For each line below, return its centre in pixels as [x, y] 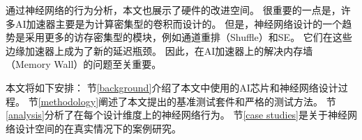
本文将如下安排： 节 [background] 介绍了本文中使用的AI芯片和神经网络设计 [172, 87]
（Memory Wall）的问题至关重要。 [84, 64]
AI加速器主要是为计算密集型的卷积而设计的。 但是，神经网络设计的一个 [179, 23]
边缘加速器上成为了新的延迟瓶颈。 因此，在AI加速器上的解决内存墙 [159, 50]
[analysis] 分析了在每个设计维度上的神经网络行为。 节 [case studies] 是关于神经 [177, 115]
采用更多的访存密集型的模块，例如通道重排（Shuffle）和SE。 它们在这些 [188, 37]
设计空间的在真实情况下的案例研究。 [98, 128]
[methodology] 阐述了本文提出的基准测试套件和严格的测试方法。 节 [187, 101]
